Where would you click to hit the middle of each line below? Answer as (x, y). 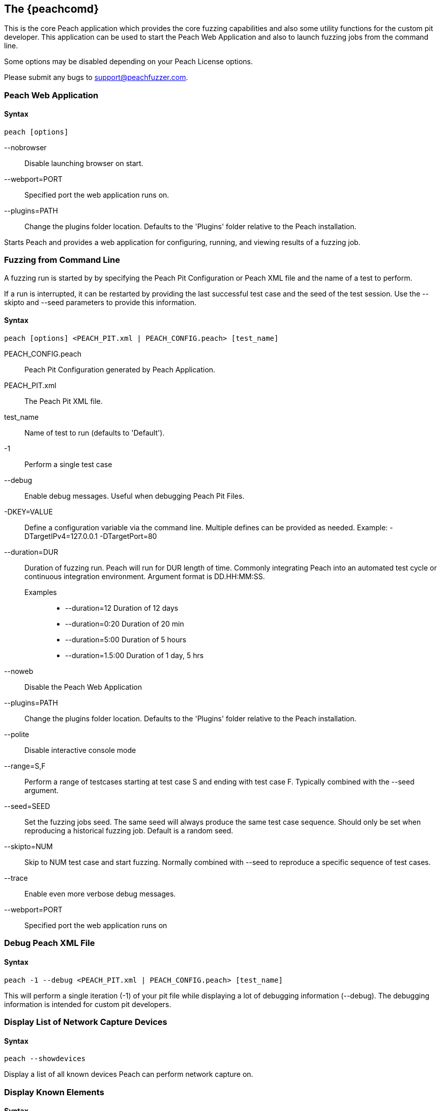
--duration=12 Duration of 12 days (122, 608)
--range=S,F (25, 766)
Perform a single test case (68, 464)
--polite (17, 734)
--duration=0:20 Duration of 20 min (125, 624)
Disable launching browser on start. (84, 164)
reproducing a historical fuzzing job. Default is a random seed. (129, 830)
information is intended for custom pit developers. (88, 1004)
